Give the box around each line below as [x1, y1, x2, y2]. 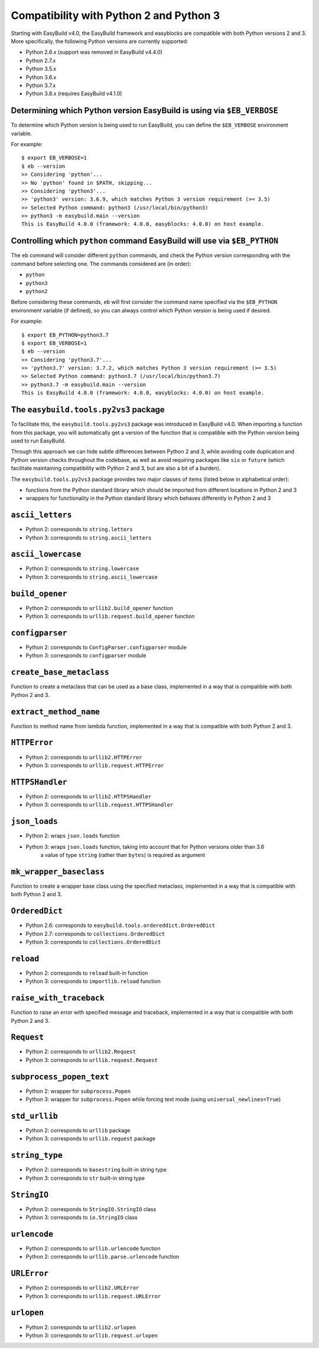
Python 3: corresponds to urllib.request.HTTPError [25, 762, 164, 769]
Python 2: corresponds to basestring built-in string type [25, 1166, 167, 1173]
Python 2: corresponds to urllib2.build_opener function [25, 604, 174, 611]
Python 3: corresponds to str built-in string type [25, 1174, 145, 1182]
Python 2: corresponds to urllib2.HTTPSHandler [25, 792, 152, 800]
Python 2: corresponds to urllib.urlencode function [25, 1244, 161, 1252]
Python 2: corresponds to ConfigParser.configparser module [25, 644, 187, 651]
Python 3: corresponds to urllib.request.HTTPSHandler [25, 801, 174, 808]
